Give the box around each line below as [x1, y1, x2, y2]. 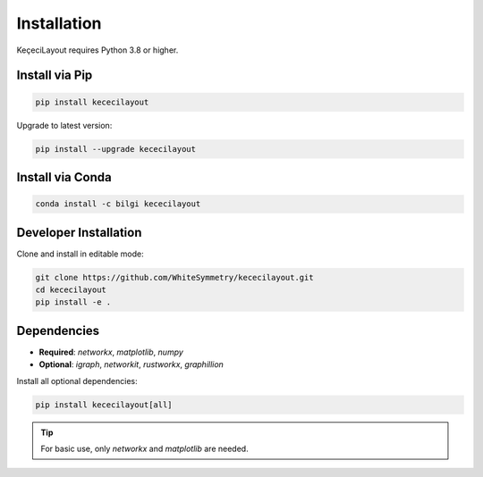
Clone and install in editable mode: [16, 248, 145, 259]
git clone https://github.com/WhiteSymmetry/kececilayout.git [35, 272, 314, 282]
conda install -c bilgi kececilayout [35, 199, 201, 209]
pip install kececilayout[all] [35, 399, 174, 410]
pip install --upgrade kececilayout [35, 144, 197, 154]
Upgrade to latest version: [16, 120, 113, 130]
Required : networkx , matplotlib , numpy [38, 347, 183, 357]
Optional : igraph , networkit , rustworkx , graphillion [38, 359, 224, 370]
